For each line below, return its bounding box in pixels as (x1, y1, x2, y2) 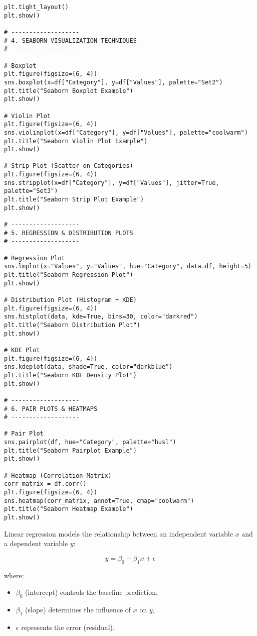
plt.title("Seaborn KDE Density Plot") (4, 371, 137, 379)
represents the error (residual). (21, 621, 115, 632)
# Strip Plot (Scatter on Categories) (4, 162, 133, 170)
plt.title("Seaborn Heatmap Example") (4, 505, 133, 513)
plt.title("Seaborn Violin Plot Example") (4, 137, 148, 145)
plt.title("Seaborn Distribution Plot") (4, 321, 141, 329)
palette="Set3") (4, 187, 58, 195)
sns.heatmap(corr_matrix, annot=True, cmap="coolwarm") (4, 497, 194, 504)
